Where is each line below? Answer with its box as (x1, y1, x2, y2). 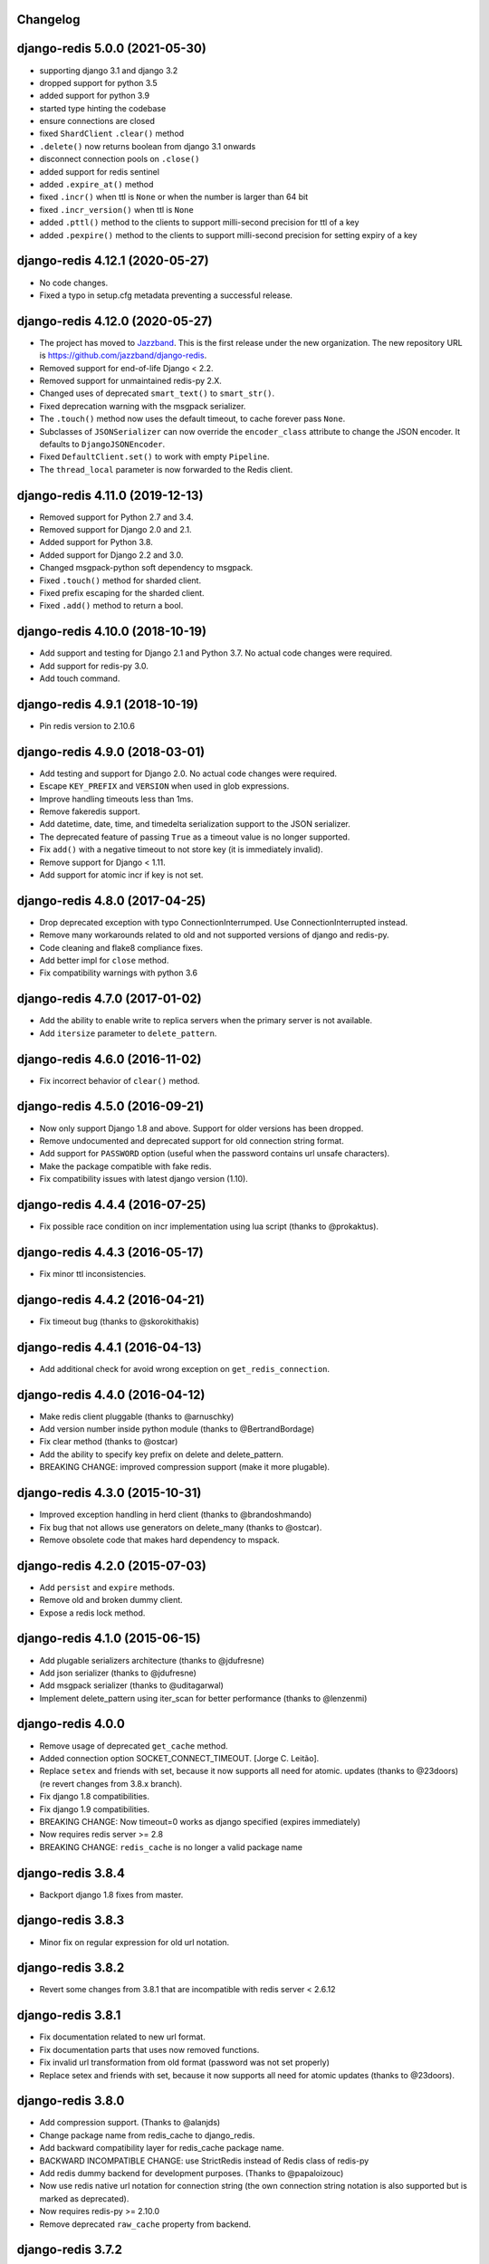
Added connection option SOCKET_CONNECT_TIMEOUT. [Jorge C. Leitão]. (39, 1752, 320, 1763)
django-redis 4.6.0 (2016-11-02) (16, 1051, 202, 1067)
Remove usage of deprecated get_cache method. (39, 1740, 228, 1751)
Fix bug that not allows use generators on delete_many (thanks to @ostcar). (39, 1521, 322, 1532)
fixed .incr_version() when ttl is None (39, 204, 194, 215)
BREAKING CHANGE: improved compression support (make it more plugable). (39, 1462, 331, 1473)
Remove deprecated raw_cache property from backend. (39, 2219, 252, 2230)
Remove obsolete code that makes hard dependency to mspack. (39, 1534, 280, 1545)
